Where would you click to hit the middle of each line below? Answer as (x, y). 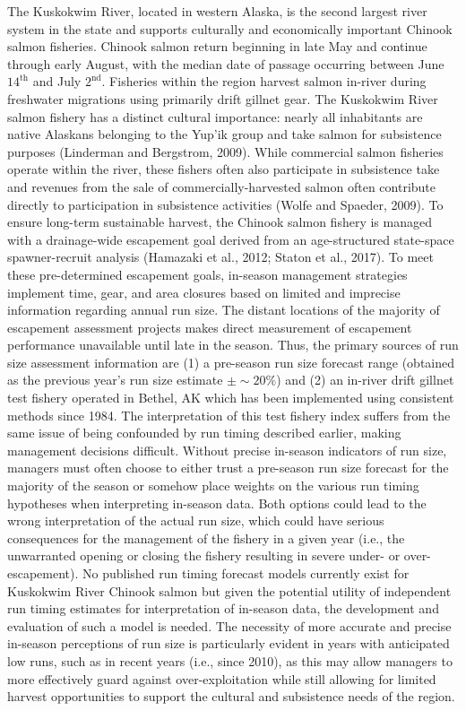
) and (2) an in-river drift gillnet (365, 380)
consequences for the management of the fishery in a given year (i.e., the (206, 538)
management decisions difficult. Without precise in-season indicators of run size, (227, 450)
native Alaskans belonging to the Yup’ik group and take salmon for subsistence (224, 134)
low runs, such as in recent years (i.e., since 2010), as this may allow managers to (230, 660)
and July (57, 81)
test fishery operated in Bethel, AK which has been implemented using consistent (231, 398)
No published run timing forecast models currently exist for (246, 573)
